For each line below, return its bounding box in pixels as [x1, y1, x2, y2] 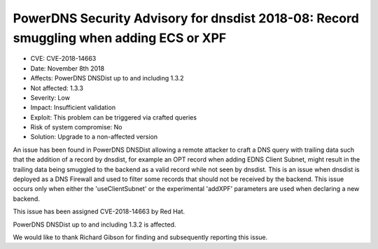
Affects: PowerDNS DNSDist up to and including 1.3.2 [30, 74, 185, 83]
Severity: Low [30, 93, 70, 101]
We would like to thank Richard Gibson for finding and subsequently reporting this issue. [13, 233, 268, 241]
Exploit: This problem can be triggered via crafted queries [30, 113, 197, 122]
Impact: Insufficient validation [30, 104, 115, 112]
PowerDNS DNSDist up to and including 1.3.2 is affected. [13, 220, 176, 229]
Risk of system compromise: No [30, 123, 122, 131]
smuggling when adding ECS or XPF [13, 30, 227, 45]
